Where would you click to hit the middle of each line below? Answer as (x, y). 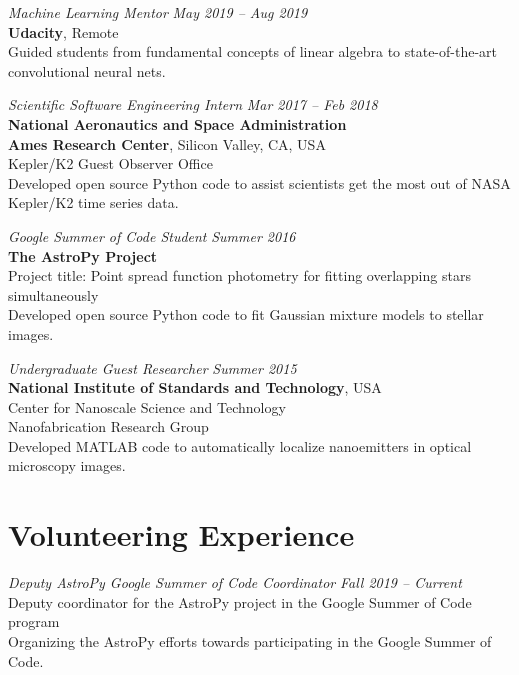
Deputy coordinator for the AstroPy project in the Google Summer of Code (240, 601)
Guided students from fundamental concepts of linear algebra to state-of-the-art (253, 51)
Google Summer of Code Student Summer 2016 (152, 235)
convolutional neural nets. (87, 70)
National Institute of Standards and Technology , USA (195, 387)
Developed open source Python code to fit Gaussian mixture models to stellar (246, 314)
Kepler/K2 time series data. (93, 202)
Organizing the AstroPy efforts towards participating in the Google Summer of (250, 640)
